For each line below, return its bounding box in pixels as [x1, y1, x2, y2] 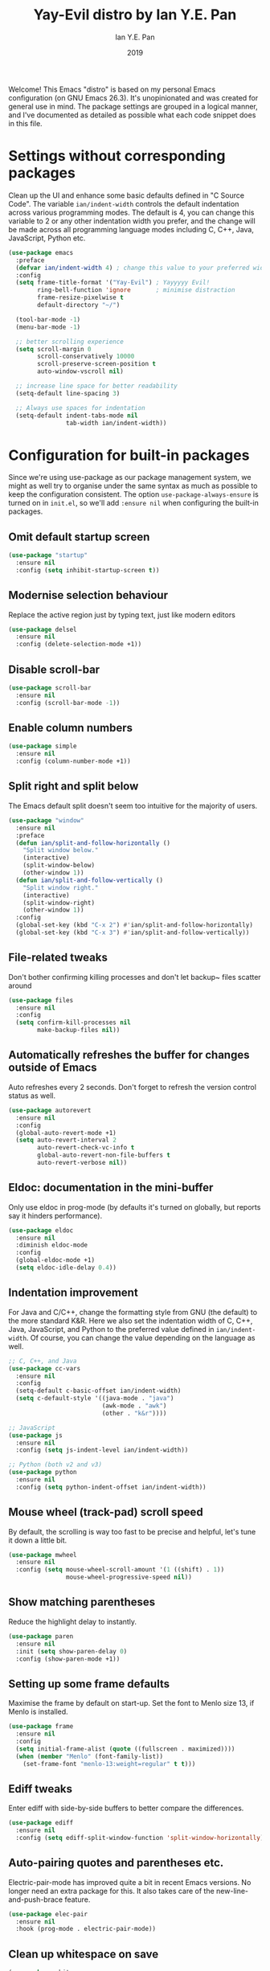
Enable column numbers [8, 721, 133, 735]
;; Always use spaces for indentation [15, 404, 146, 412]
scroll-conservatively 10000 [37, 352, 135, 361]
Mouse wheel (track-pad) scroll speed [8, 1506, 203, 1519]
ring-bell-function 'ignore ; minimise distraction [37, 286, 235, 294]
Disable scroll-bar [8, 662, 100, 676]
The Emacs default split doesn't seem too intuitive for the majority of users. [8, 801, 258, 810]
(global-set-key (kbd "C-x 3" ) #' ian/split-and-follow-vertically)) [15, 928, 250, 936]
